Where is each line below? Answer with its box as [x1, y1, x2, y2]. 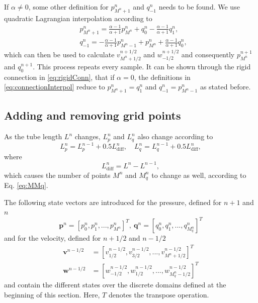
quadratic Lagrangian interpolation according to [4, 13, 152, 23]
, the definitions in [134, 71, 191, 82]
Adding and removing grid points [4, 108, 181, 123]
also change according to [137, 131, 213, 142]
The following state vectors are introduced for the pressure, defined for [4, 196, 222, 207]
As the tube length [4, 131, 62, 142]
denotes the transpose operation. [108, 289, 209, 299]
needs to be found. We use [158, 2, 240, 12]
